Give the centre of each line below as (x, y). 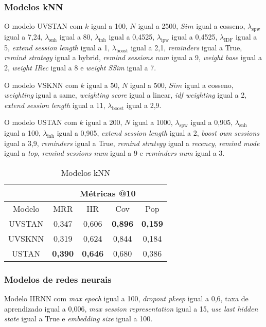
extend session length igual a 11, (55, 105)
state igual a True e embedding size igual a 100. (78, 319)
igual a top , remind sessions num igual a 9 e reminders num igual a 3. (114, 153)
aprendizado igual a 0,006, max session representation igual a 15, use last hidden (131, 308)
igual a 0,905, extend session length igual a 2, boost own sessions (158, 133)
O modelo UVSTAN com (43, 26)
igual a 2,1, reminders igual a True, (187, 47)
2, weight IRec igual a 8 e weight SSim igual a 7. (80, 67)
